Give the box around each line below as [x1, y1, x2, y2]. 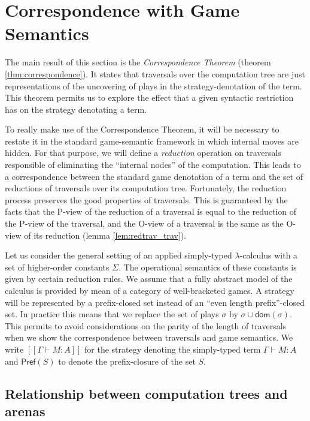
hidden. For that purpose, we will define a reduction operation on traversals [5, 146, 281, 159]
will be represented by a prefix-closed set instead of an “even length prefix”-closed [5, 296, 305, 308]
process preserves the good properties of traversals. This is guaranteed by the [5, 193, 288, 206]
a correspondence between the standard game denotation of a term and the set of [5, 170, 303, 182]
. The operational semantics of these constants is [118, 260, 297, 273]
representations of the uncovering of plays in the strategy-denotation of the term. [5, 79, 302, 92]
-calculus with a [239, 249, 298, 261]
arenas [5, 401, 45, 420]
